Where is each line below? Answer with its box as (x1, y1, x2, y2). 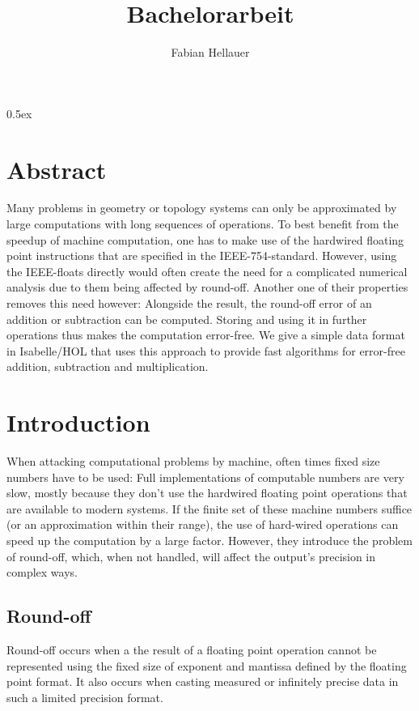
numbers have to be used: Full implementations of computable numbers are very (6, 468, 404, 485)
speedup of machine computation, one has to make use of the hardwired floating (6, 231, 404, 248)
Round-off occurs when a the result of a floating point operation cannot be (6, 641, 377, 658)
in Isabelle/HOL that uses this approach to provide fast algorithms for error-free (6, 342, 405, 359)
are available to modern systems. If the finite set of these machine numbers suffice (6, 500, 413, 517)
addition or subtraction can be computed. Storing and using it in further (6, 310, 367, 327)
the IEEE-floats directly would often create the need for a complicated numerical (6, 262, 408, 279)
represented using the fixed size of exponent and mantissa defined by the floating (6, 657, 407, 674)
